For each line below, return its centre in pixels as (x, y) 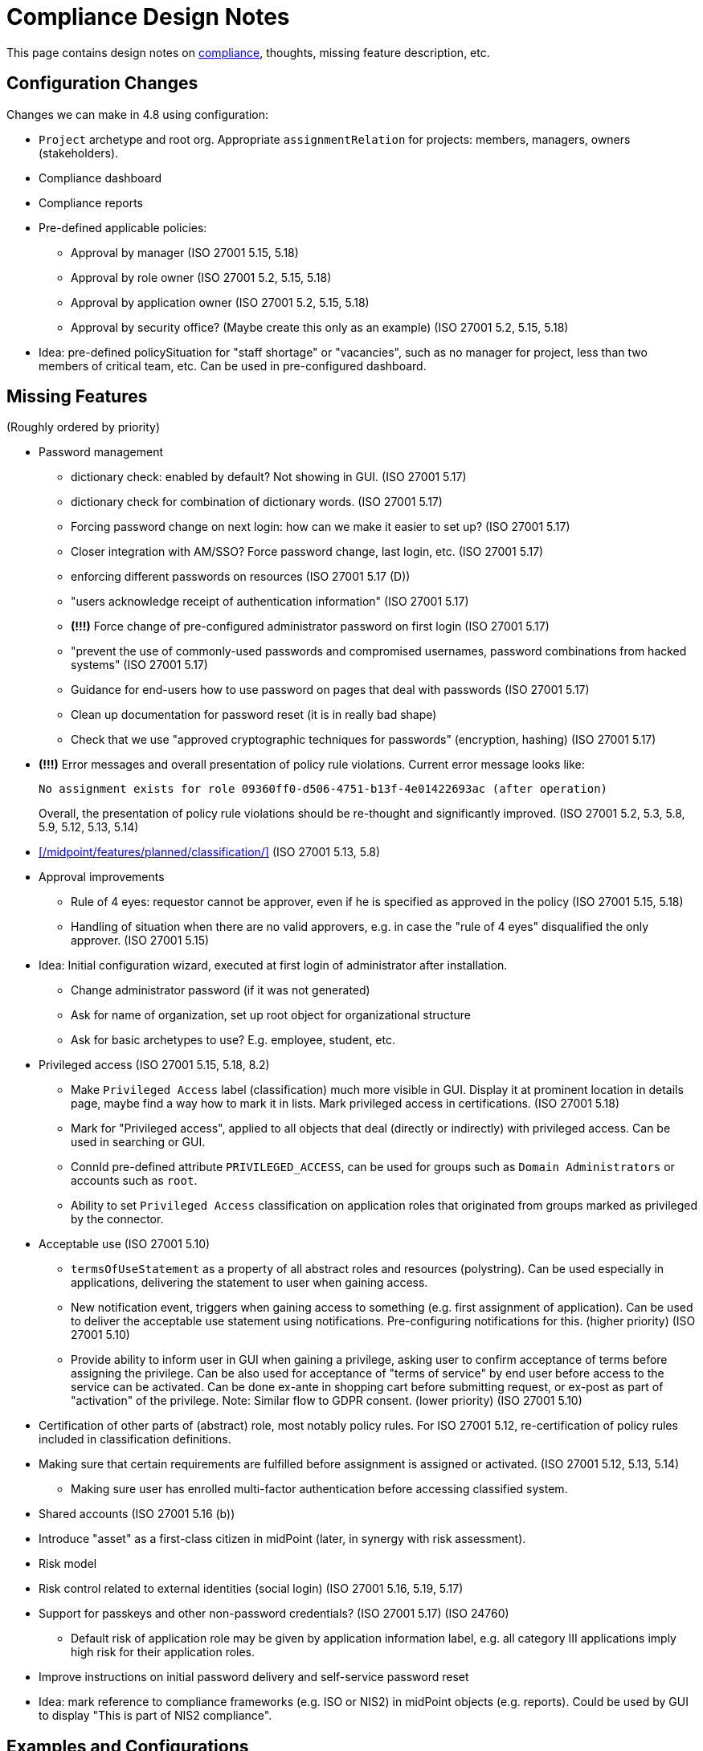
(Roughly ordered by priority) (84, 427)
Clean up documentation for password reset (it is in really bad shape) (254, 715)
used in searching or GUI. (138, 1142)
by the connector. (117, 1219)
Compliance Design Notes (148, 17)
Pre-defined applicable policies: (123, 227)
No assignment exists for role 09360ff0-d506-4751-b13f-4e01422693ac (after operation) (323, 789)
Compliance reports (91, 202)
